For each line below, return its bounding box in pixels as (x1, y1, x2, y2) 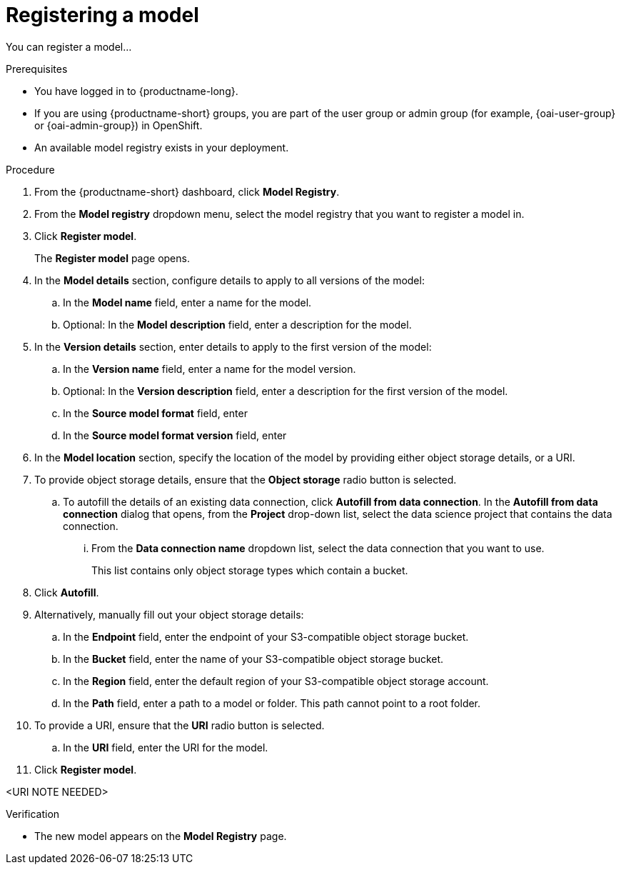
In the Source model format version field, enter (63, 429, 287, 441)
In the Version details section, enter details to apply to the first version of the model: (34, 340, 432, 353)
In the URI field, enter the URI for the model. (63, 741, 268, 754)
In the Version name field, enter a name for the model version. (63, 362, 356, 375)
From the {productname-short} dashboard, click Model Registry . (34, 185, 340, 198)
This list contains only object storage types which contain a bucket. (91, 564, 408, 576)
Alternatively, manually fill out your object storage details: (34, 608, 304, 621)
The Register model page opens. (34, 251, 190, 264)
